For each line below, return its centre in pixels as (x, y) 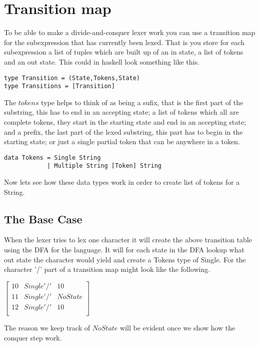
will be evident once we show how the (178, 327)
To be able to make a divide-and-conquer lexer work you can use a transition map (130, 32)
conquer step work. (33, 337)
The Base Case (43, 219)
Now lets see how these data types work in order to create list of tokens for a (122, 182)
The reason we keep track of (47, 327)
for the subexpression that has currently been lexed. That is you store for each (124, 42)
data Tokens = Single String (52, 157)
